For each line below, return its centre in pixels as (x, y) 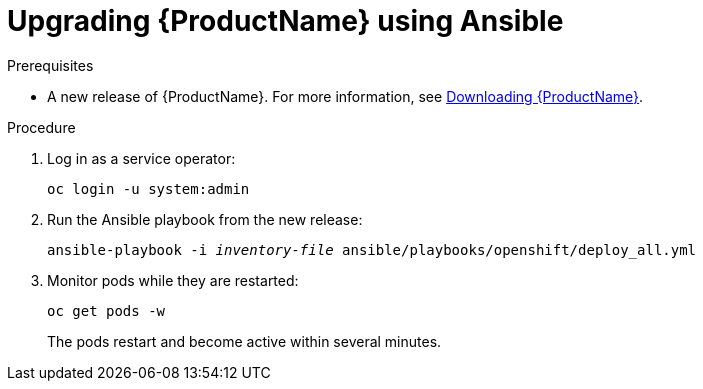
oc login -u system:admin (148, 188)
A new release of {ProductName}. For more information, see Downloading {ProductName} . (345, 96)
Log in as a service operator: (141, 158)
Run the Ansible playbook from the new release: (205, 219)
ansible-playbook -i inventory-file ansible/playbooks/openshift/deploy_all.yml (372, 249)
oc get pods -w (106, 310)
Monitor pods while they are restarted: (173, 280)
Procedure (41, 127)
